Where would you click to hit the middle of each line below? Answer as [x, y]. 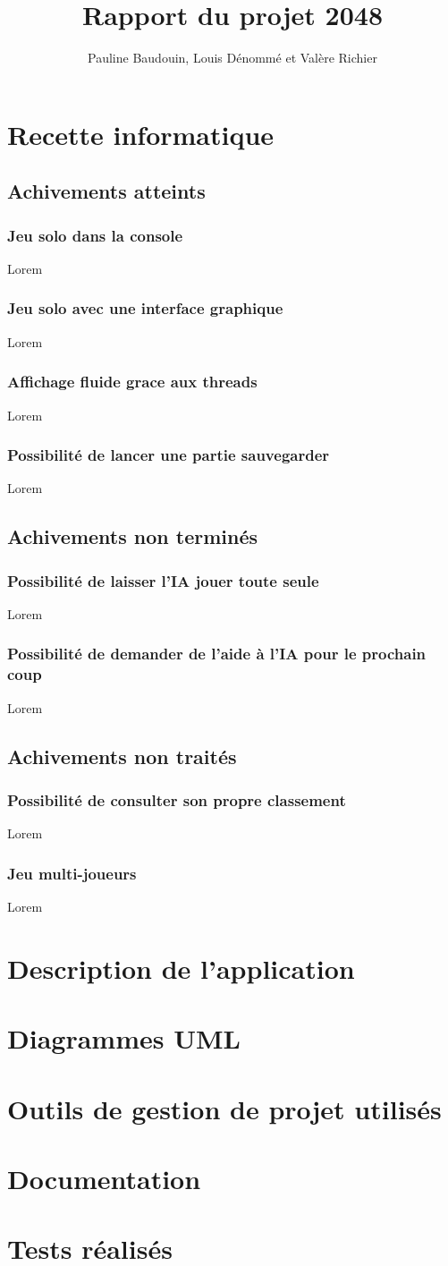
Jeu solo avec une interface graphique [145, 308]
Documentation [104, 1178]
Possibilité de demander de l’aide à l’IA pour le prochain [217, 654]
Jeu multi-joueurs [72, 873]
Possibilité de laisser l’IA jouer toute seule [163, 580]
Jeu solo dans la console [95, 235]
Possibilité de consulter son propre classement [177, 799]
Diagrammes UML [124, 1038]
